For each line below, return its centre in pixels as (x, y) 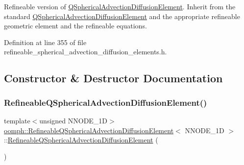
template (17, 120)
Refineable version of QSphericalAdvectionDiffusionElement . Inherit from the (120, 6)
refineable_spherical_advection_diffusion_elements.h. (85, 52)
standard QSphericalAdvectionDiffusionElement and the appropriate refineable (122, 16)
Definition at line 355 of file (45, 42)
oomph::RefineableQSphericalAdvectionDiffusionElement (89, 130)
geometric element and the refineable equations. (75, 26)
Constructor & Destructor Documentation (113, 78)
